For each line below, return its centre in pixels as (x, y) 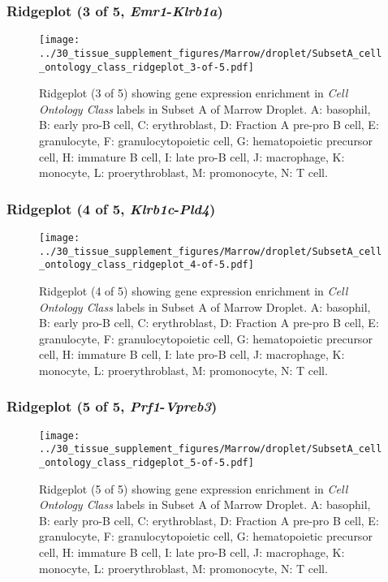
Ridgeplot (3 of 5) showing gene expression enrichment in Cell (194, 93)
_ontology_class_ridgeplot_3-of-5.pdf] (147, 67)
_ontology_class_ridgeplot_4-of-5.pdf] (147, 265)
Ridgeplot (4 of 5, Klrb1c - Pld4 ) (111, 208)
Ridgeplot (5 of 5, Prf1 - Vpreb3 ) (112, 406)
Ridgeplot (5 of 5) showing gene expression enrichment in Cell (194, 488)
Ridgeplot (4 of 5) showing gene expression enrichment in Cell (194, 290)
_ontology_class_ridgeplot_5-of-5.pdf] (147, 463)
